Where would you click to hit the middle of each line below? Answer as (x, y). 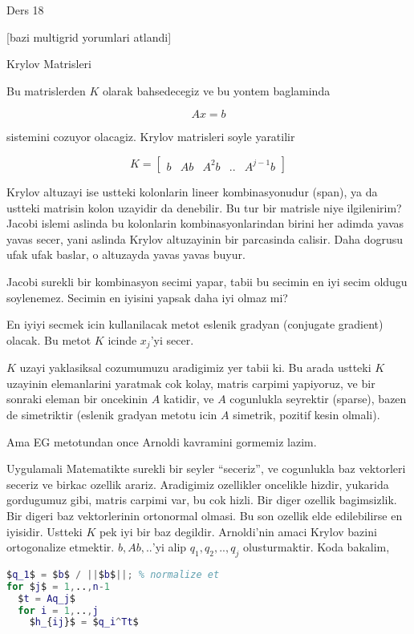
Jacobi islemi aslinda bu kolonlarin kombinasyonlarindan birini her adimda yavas (205, 223)
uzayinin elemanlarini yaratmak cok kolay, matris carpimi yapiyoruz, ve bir (191, 383)
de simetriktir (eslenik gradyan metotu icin (112, 414)
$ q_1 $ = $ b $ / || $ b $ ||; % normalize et (113, 574)
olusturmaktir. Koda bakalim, (316, 547)
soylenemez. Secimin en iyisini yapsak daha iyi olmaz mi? (147, 297)
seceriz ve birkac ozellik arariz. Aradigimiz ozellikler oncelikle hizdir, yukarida (198, 484)
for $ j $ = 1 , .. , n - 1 (59, 586)
